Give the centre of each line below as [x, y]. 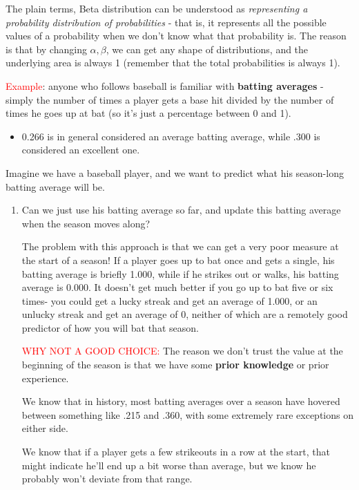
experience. [45, 378]
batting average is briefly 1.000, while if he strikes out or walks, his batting [180, 273]
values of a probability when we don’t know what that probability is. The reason [176, 36]
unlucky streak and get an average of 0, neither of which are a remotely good [185, 314]
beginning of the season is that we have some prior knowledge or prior [175, 365]
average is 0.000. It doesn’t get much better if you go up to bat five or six [177, 287]
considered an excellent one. [81, 150]
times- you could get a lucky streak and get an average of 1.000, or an [169, 300]
